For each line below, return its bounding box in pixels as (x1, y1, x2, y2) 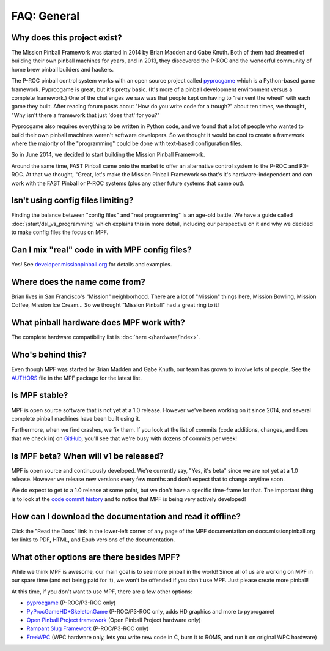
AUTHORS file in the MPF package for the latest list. (11, 374, 142, 382)
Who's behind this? (11, 350, 87, 360)
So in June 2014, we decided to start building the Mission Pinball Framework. (11, 151, 205, 159)
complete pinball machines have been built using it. (11, 415, 141, 422)
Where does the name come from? (11, 276, 146, 287)
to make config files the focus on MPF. (11, 228, 109, 236)
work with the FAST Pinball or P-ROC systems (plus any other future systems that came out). (11, 179, 245, 187)
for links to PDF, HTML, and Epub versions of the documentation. (11, 536, 175, 543)
